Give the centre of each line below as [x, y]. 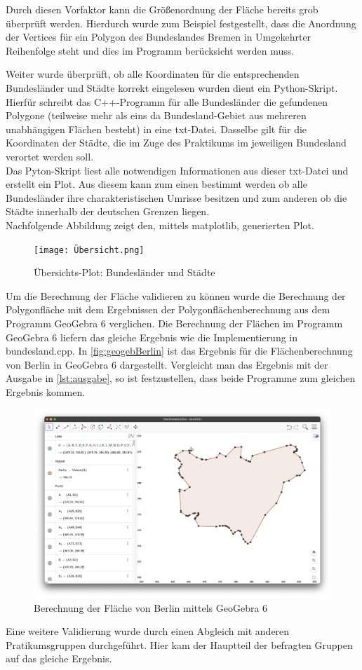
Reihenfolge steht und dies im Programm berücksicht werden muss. [150, 50]
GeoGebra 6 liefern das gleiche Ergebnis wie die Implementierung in [152, 337]
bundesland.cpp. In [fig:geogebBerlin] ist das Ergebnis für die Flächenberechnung [179, 351]
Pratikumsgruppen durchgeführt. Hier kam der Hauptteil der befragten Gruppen [179, 644]
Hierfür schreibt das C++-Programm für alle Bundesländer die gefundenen [167, 101]
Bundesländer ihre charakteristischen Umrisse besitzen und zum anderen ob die [176, 197]
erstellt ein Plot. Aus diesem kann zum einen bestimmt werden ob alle [156, 184]
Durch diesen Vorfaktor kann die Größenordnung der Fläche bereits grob [162, 9]
